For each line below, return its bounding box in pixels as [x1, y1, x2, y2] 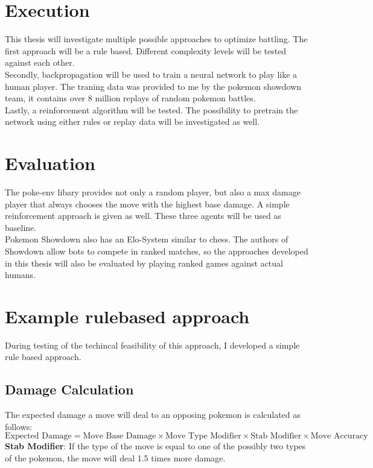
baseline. [5, 221, 37, 233]
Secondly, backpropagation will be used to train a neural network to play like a [5, 68, 298, 80]
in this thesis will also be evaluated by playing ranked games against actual [5, 256, 283, 269]
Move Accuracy [310, 432, 368, 441]
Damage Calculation [5, 380, 134, 399]
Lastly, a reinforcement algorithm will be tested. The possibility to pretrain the [5, 103, 298, 116]
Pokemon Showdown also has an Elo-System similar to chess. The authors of [5, 233, 289, 245]
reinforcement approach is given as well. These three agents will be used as [5, 209, 281, 222]
